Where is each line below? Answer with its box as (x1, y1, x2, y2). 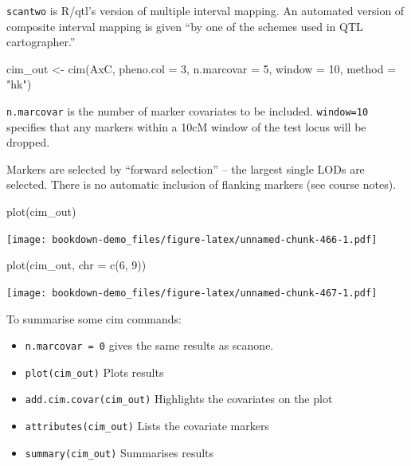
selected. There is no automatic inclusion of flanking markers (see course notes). (6, 176, 397, 193)
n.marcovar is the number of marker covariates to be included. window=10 (6, 103, 369, 119)
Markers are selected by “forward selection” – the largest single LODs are (6, 160, 365, 177)
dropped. (6, 134, 50, 151)
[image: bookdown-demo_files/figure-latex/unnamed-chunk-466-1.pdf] (6, 233, 378, 245)
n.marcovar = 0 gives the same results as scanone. (25, 337, 274, 354)
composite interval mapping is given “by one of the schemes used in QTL (6, 18, 363, 34)
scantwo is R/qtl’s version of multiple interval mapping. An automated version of (6, 2, 405, 18)
